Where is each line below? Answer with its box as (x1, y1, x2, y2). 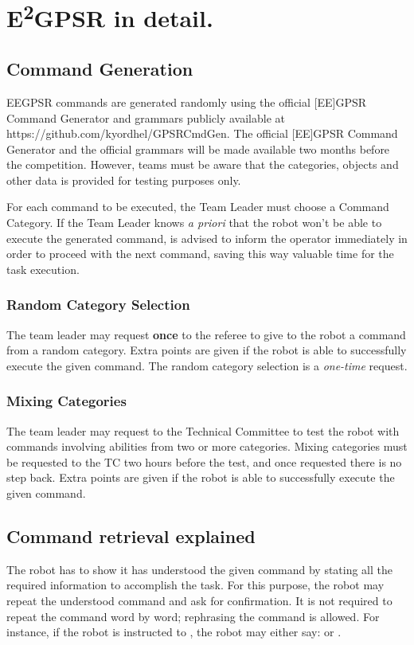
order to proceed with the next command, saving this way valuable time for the (6, 245, 394, 262)
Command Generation (6, 57, 193, 81)
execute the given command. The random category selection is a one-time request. (6, 357, 408, 373)
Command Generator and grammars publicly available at (6, 109, 285, 126)
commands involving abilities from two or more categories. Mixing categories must (6, 438, 408, 455)
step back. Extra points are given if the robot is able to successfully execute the (6, 469, 395, 486)
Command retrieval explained (6, 524, 256, 549)
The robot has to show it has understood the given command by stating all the (6, 561, 393, 577)
